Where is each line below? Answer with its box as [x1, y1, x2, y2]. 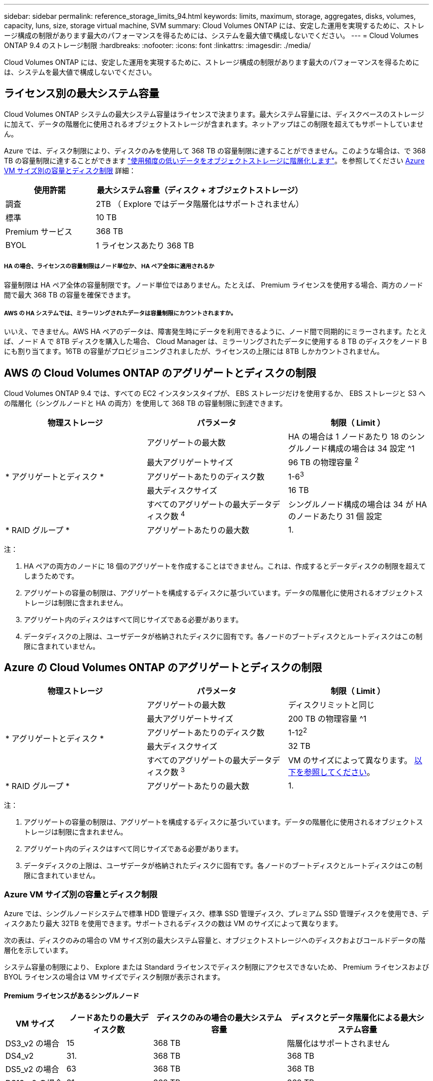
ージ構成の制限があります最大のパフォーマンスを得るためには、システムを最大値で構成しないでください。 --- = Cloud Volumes [4, 31, 419, 40]
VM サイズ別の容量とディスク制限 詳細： [4, 166, 136, 175]
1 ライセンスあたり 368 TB [95, 240, 194, 250]
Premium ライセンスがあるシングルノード [4, 991, 139, 1000]
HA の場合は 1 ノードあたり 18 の [288, 432, 409, 442]
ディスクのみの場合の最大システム [156, 1013, 282, 1023]
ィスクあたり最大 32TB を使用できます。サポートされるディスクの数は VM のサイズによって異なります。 [4, 919, 343, 928]
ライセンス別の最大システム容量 [4, 87, 159, 100]
